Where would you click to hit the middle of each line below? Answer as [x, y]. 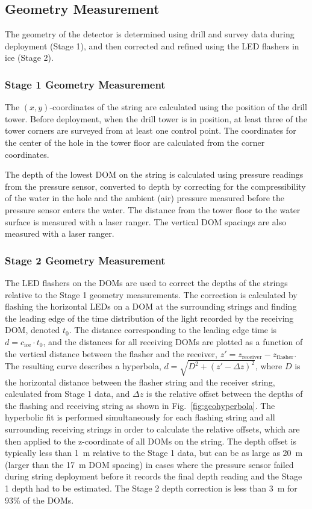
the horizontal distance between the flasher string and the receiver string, [140, 382]
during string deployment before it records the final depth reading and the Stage [154, 476]
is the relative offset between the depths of [224, 394]
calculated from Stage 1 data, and [67, 394]
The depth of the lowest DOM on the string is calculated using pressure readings [154, 174]
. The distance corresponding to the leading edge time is [173, 330]
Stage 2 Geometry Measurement [85, 260]
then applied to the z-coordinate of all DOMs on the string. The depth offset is [151, 441]
